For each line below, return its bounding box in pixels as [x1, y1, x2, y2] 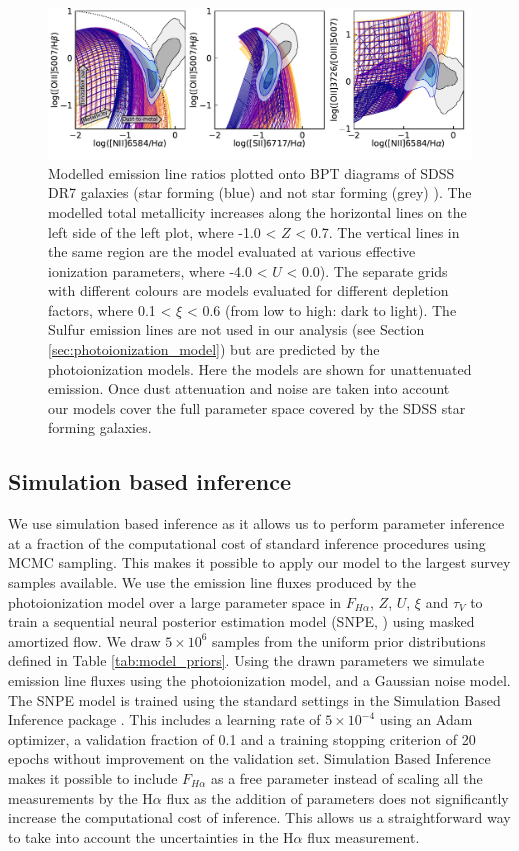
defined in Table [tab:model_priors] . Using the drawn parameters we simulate [8, 650, 485, 671]
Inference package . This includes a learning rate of [8, 709, 321, 730]
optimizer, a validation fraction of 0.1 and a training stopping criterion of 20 [8, 728, 476, 749]
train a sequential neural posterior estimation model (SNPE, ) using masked [8, 611, 475, 632]
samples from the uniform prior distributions [212, 630, 486, 651]
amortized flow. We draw [8, 630, 161, 651]
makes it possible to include [8, 767, 178, 788]
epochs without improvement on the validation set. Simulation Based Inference [8, 748, 491, 769]
